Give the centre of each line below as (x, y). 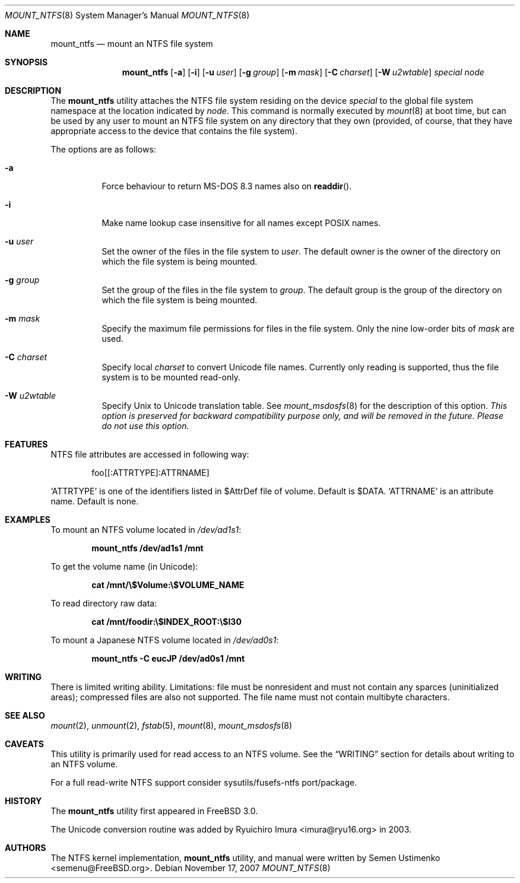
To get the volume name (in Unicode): (124, 566)
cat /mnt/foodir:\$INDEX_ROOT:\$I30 (167, 622)
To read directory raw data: (104, 603)
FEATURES (26, 444)
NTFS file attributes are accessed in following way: (150, 454)
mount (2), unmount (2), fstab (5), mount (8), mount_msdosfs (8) (172, 725)
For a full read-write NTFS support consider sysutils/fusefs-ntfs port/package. (204, 782)
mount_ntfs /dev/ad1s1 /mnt (148, 548)
